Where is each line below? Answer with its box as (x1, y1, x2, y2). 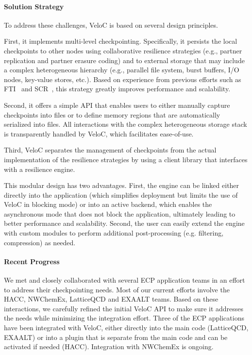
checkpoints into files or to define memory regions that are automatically (4, 109, 220, 119)
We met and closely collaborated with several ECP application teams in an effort (4, 275, 245, 285)
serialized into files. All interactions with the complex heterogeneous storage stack (4, 119, 247, 129)
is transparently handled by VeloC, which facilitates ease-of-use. (4, 128, 194, 138)
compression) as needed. (4, 237, 76, 247)
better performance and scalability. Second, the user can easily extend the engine (4, 218, 245, 228)
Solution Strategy (4, 1, 64, 11)
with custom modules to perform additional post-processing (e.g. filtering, (4, 228, 224, 238)
